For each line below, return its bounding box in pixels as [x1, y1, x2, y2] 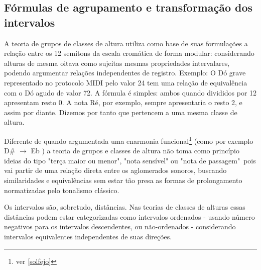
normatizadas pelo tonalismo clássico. [4, 185, 119, 195]
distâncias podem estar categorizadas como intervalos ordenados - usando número [4, 211, 255, 222]
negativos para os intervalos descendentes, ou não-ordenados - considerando [4, 221, 236, 232]
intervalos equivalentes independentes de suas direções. [4, 231, 172, 241]
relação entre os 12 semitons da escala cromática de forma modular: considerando [4, 48, 254, 58]
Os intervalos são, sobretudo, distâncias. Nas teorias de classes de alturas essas [4, 202, 245, 212]
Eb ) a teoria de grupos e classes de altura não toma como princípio [31, 145, 240, 156]
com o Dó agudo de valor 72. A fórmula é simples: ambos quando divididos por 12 [4, 87, 257, 98]
